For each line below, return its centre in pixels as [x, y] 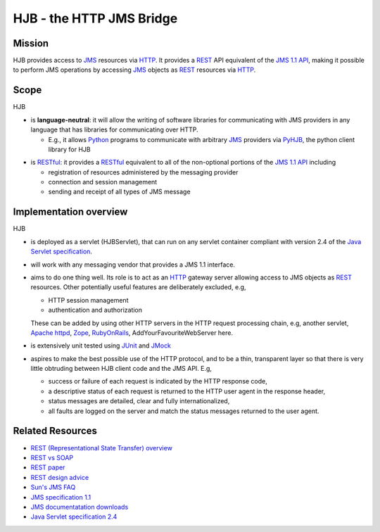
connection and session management [103, 182]
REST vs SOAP [52, 457]
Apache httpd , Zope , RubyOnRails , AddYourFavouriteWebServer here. [132, 332]
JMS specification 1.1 [61, 497]
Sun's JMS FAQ [53, 487]
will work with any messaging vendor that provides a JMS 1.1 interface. [133, 265]
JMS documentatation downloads [80, 507]
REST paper [48, 467]
